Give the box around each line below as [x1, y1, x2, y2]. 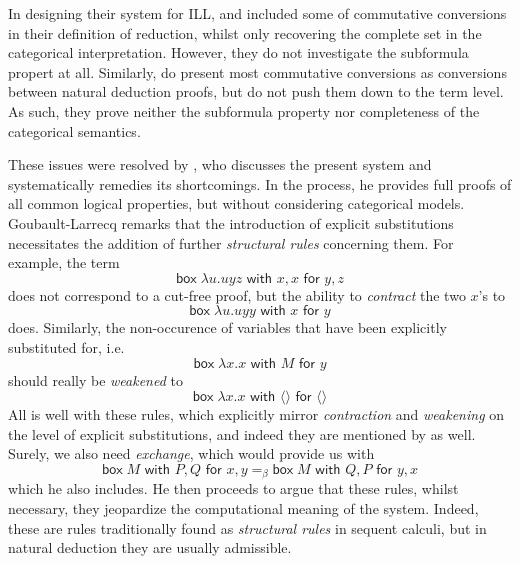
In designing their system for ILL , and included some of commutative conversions [8, 3, 507, 23]
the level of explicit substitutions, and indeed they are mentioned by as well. [8, 423, 476, 444]
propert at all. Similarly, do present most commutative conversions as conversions [8, 61, 507, 82]
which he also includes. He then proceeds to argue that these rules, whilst [8, 478, 459, 499]
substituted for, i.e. [8, 336, 125, 357]
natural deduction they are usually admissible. [8, 537, 292, 558]
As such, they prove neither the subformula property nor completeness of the [8, 100, 480, 121]
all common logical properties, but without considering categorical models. [8, 193, 465, 214]
